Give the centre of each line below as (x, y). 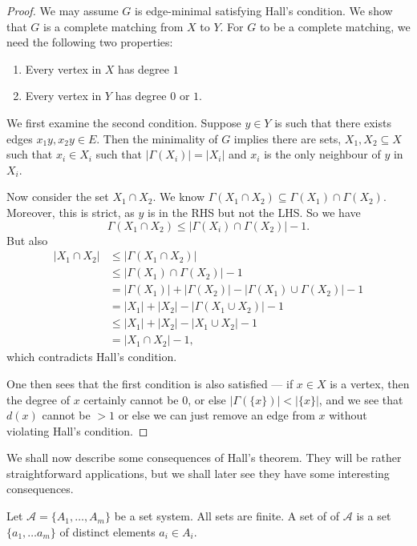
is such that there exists (333, 122)
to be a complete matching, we (335, 26)
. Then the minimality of (157, 138)
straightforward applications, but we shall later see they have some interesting (198, 473)
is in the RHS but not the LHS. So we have (254, 212)
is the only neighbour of (322, 154)
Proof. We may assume (63, 10)
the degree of (38, 399)
